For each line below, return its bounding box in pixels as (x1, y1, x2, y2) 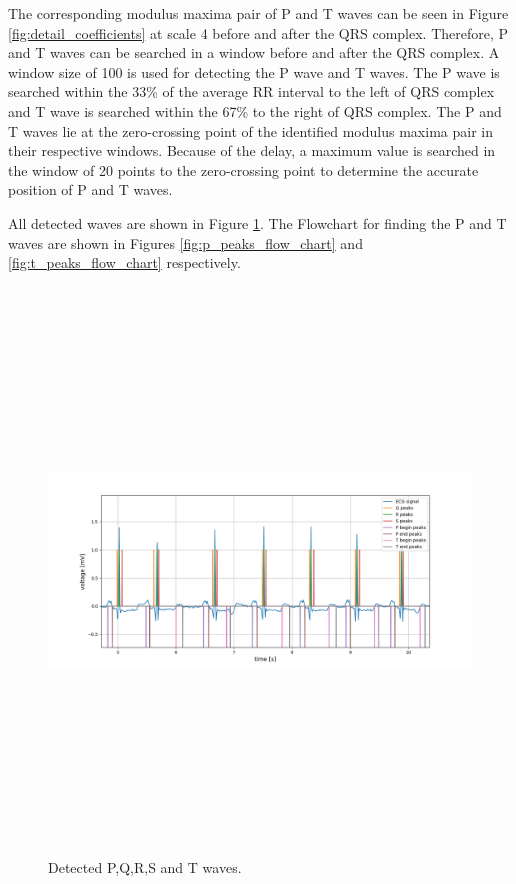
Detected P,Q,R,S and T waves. (48, 857, 242, 878)
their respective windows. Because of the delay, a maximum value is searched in (8, 140, 496, 161)
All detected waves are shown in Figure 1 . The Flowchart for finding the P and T (8, 212, 507, 233)
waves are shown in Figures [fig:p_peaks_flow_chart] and (8, 232, 363, 253)
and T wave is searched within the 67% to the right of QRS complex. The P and (8, 100, 502, 121)
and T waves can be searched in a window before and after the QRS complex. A (8, 42, 500, 63)
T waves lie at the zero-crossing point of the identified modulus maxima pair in (8, 120, 493, 141)
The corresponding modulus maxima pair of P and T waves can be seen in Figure (8, 3, 509, 23)
